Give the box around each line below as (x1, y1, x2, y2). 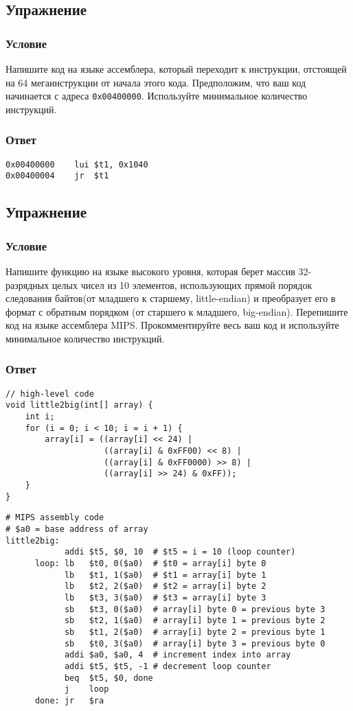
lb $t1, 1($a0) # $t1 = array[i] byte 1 (64, 570, 266, 580)
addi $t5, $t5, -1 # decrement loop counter (64, 661, 271, 671)
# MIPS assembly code (5, 513, 104, 523)
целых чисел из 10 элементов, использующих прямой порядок (52, 277, 312, 292)
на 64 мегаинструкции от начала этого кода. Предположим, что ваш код (5, 75, 306, 89)
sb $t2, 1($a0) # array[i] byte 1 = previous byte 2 (64, 616, 326, 626)
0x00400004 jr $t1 (5, 171, 109, 181)
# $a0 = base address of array (5, 524, 148, 534)
